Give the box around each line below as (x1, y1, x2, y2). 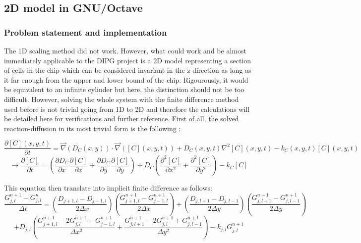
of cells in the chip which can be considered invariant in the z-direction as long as (4, 65, 251, 75)
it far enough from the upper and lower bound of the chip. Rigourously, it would (4, 74, 248, 85)
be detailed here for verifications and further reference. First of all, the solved (4, 113, 239, 124)
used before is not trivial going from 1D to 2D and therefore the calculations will (4, 103, 250, 114)
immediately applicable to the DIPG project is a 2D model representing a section (4, 55, 251, 65)
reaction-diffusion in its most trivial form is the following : (4, 123, 181, 133)
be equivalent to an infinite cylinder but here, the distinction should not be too (4, 84, 244, 95)
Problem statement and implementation (4, 26, 167, 38)
